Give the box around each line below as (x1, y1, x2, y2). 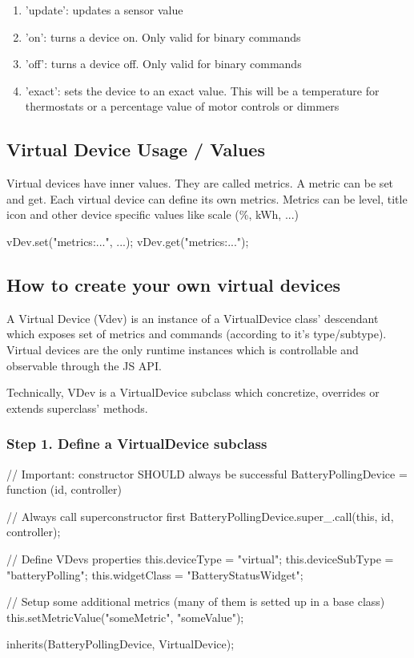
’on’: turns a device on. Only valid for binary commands (25, 28, 301, 45)
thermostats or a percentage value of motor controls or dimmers (25, 98, 340, 115)
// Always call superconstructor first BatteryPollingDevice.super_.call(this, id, (6, 507, 394, 524)
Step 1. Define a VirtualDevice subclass (6, 434, 267, 454)
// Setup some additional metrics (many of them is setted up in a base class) (6, 593, 385, 610)
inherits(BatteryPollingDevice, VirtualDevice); (6, 636, 235, 652)
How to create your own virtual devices (6, 272, 341, 297)
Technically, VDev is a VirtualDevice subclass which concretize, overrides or (6, 384, 380, 401)
